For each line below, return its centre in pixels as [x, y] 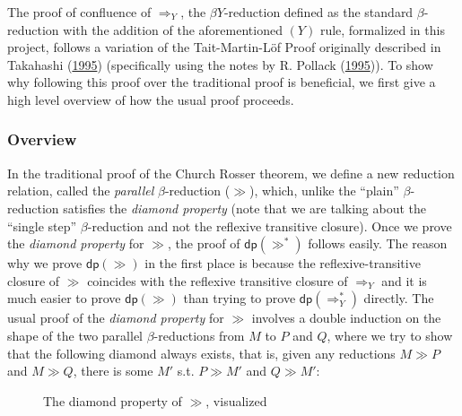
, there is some [113, 371]
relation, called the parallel [81, 191]
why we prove [45, 263]
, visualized [236, 400]
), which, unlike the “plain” [324, 191]
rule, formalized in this [382, 29]
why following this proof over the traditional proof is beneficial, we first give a [222, 82]
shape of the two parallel [75, 335]
